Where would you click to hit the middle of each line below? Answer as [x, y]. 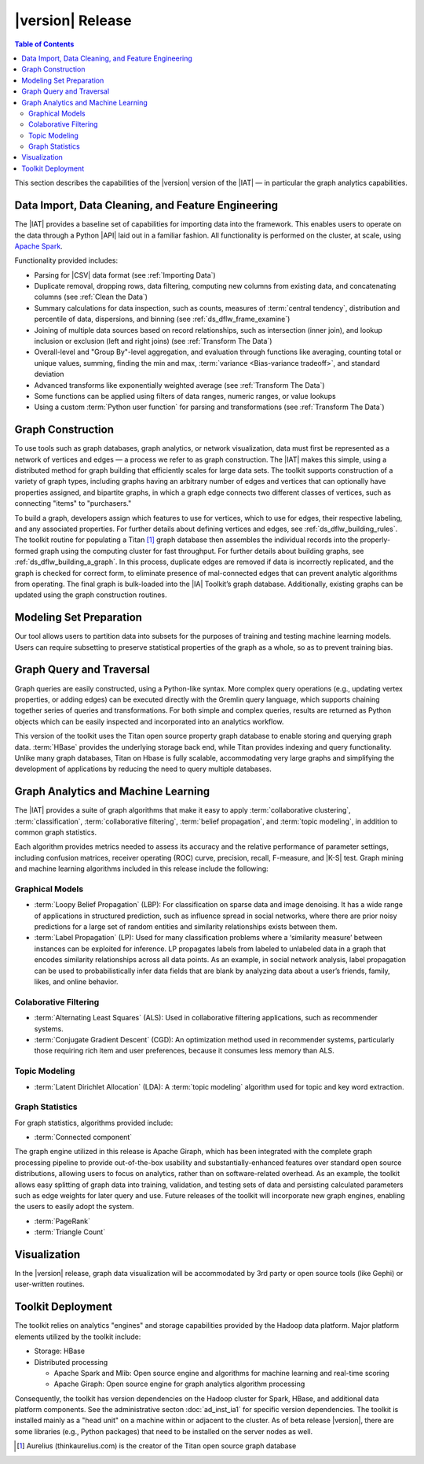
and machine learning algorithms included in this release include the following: [141, 868]
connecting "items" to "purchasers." [73, 503]
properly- [375, 540]
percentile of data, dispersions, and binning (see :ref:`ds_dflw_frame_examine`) [162, 319]
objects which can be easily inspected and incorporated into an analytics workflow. [149, 721]
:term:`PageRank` [62, 1221]
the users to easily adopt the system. [74, 1207]
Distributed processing [71, 1362]
